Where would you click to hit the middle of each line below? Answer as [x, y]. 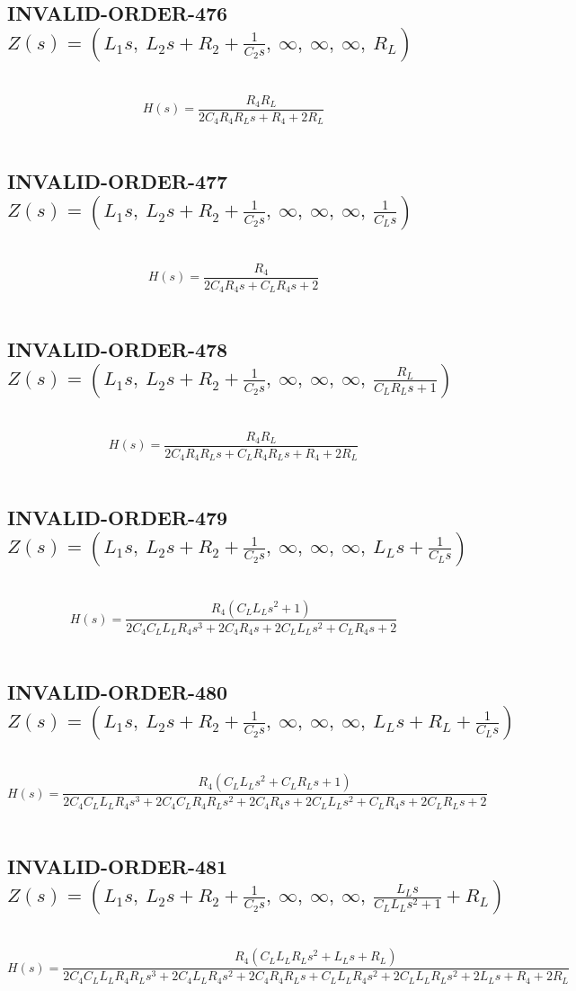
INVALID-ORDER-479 [118, 518]
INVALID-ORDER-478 [118, 349]
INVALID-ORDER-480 [118, 691]
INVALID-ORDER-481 [118, 866]
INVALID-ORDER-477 [118, 181]
